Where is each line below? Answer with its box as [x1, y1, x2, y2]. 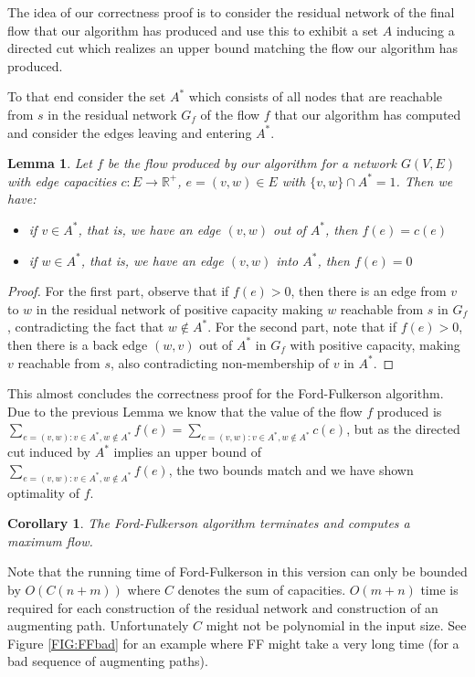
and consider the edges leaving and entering [7, 122, 252, 142]
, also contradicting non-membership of [111, 353, 330, 372]
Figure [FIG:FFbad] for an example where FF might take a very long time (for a [7, 633, 459, 652]
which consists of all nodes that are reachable [188, 87, 443, 106]
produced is [376, 401, 442, 420]
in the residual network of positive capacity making [36, 299, 323, 318]
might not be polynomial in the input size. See [206, 616, 467, 635]
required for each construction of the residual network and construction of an [7, 598, 438, 617]
